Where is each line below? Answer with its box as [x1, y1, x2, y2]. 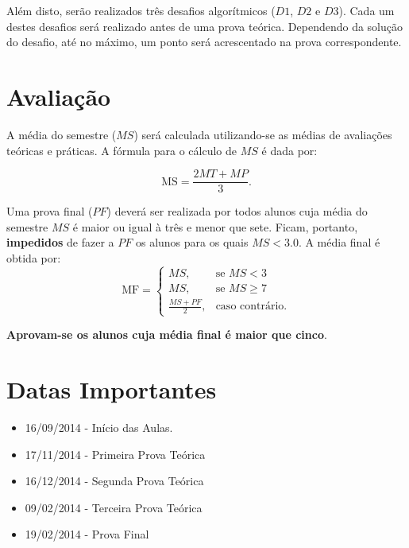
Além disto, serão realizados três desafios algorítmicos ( [6, 2, 276, 18]
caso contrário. [215, 301, 287, 313]
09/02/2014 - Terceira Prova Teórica [25, 499, 203, 515]
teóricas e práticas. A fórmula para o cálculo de [6, 142, 237, 158]
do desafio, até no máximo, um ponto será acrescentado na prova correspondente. [6, 33, 402, 50]
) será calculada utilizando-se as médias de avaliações [133, 126, 392, 142]
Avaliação [6, 80, 111, 112]
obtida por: [6, 249, 61, 266]
